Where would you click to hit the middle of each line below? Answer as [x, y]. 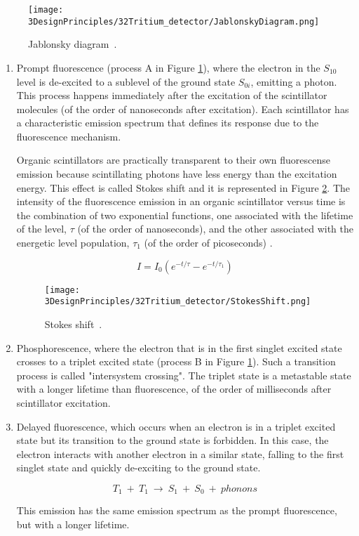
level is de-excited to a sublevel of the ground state [126, 81]
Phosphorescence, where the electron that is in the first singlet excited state [179, 347]
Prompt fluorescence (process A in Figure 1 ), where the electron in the [168, 67]
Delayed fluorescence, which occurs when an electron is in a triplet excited [176, 426]
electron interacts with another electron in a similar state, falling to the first [180, 453]
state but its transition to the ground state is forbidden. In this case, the [172, 440]
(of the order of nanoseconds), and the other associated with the [216, 229]
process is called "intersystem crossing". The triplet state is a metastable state [184, 375]
